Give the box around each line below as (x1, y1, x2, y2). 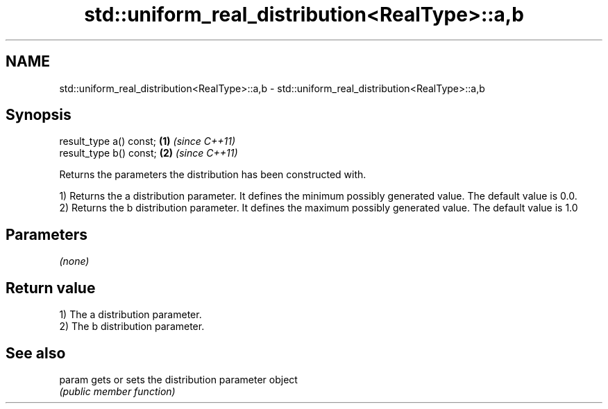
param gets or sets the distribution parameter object (59, 373, 298, 385)
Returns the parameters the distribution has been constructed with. (59, 168, 366, 181)
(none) (59, 255, 90, 268)
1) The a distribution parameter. (59, 308, 202, 321)
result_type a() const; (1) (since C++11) (59, 135, 235, 148)
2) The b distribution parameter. (59, 320, 205, 333)
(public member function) (59, 385, 176, 397)
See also (6, 344, 66, 362)
